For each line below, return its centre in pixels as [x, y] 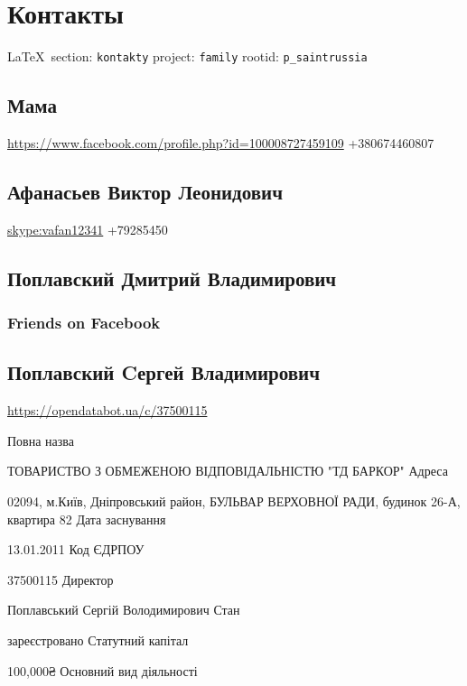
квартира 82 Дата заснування [87, 519]
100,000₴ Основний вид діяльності [103, 670]
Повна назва [41, 440]
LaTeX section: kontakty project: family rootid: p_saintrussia [187, 56]
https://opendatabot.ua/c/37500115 [107, 410]
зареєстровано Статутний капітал [98, 640]
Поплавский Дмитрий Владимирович [172, 278]
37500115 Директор [61, 579]
